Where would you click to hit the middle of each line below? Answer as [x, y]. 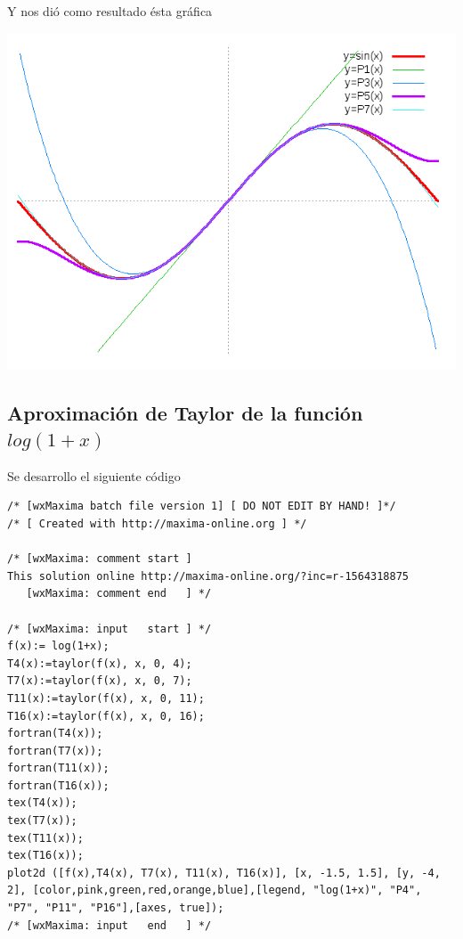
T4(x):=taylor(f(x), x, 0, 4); [100, 663]
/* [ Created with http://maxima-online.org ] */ [157, 523]
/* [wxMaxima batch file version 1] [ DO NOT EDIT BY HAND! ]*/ [202, 506]
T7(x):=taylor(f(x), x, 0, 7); [100, 681]
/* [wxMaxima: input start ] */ [110, 629]
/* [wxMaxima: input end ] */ [110, 925]
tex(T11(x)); [45, 838]
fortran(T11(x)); [58, 768]
